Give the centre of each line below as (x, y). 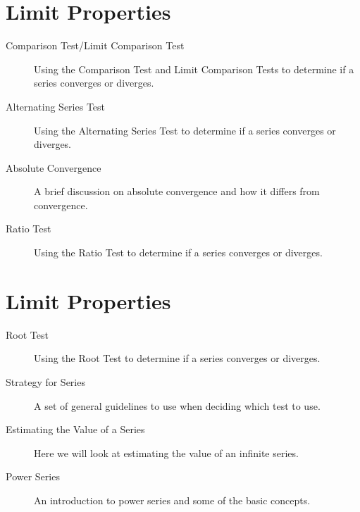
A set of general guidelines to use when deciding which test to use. (177, 405)
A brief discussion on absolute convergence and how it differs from (177, 191)
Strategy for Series (45, 381)
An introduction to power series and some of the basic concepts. (172, 500)
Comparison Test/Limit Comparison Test (95, 45)
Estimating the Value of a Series (75, 429)
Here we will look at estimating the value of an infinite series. (166, 452)
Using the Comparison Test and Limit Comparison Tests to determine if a (194, 69)
